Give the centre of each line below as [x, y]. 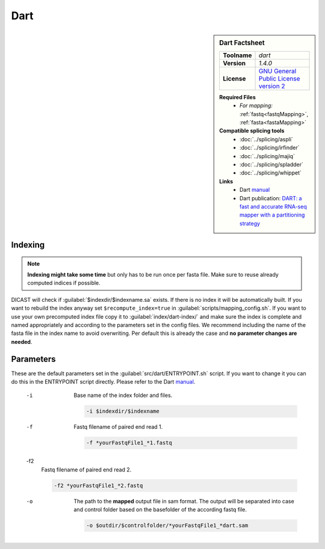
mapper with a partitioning [272, 215]
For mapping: [256, 106]
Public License [279, 78]
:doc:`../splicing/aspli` [266, 139]
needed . [22, 342]
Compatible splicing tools [252, 131]
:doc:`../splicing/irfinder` [270, 148]
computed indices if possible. [64, 283]
